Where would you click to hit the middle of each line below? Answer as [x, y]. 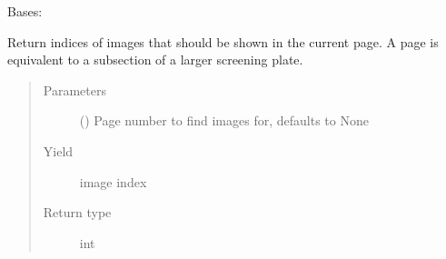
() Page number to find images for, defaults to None [224, 120]
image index [113, 181]
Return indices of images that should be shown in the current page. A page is [223, 41]
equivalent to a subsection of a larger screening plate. [155, 60]
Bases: [25, 11]
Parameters [74, 90]
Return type [77, 212]
